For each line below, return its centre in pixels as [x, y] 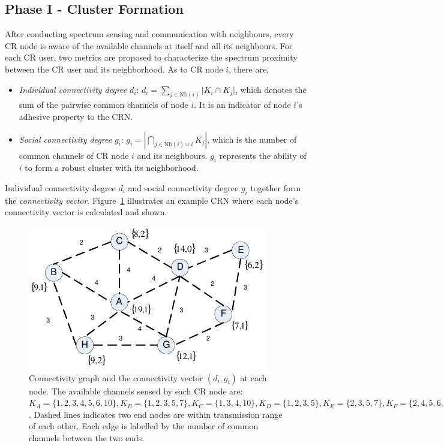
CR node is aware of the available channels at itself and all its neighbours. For [149, 45]
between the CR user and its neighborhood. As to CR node [114, 69]
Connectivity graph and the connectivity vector [116, 377]
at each [253, 377]
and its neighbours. [172, 155]
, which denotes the [271, 89]
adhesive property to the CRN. [76, 117]
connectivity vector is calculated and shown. [86, 212]
